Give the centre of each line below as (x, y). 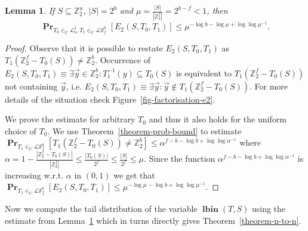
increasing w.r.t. (34, 175)
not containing (31, 86)
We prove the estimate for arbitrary (70, 119)
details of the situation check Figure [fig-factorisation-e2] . (110, 99)
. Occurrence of (123, 59)
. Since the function (180, 158)
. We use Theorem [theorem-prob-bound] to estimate (144, 130)
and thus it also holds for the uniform (218, 119)
